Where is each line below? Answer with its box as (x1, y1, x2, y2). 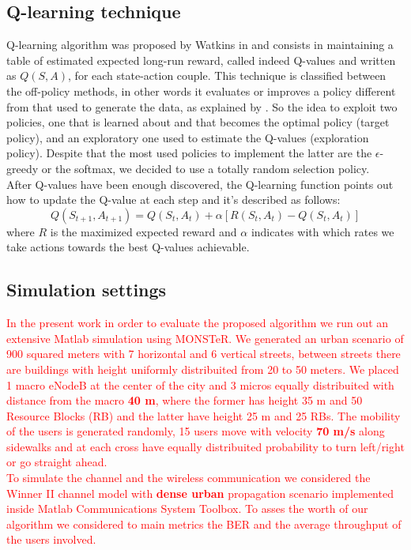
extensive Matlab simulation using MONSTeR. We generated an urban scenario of (6, 330, 404, 346)
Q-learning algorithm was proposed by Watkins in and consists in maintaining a (6, 36, 394, 53)
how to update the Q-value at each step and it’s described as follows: (6, 191, 341, 208)
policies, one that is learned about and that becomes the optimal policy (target (6, 114, 390, 130)
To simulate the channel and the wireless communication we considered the (6, 469, 371, 486)
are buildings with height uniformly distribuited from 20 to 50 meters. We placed (6, 360, 399, 377)
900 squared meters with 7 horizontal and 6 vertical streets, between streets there (6, 345, 401, 362)
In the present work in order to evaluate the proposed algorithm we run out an (6, 315, 389, 331)
